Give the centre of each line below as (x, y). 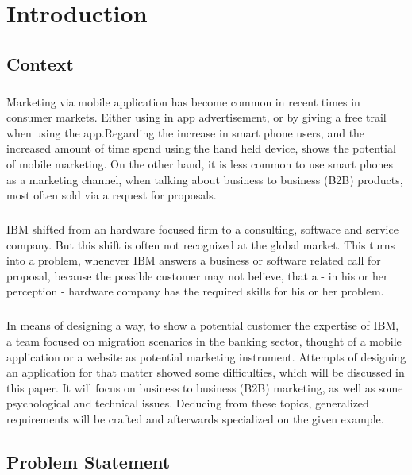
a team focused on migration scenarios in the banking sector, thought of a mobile (204, 341)
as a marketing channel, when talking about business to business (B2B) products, (205, 179)
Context (40, 63)
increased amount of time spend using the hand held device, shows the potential (201, 148)
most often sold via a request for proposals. (112, 195)
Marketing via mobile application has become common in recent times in (183, 101)
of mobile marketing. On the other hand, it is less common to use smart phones (200, 163)
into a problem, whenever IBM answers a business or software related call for (194, 260)
